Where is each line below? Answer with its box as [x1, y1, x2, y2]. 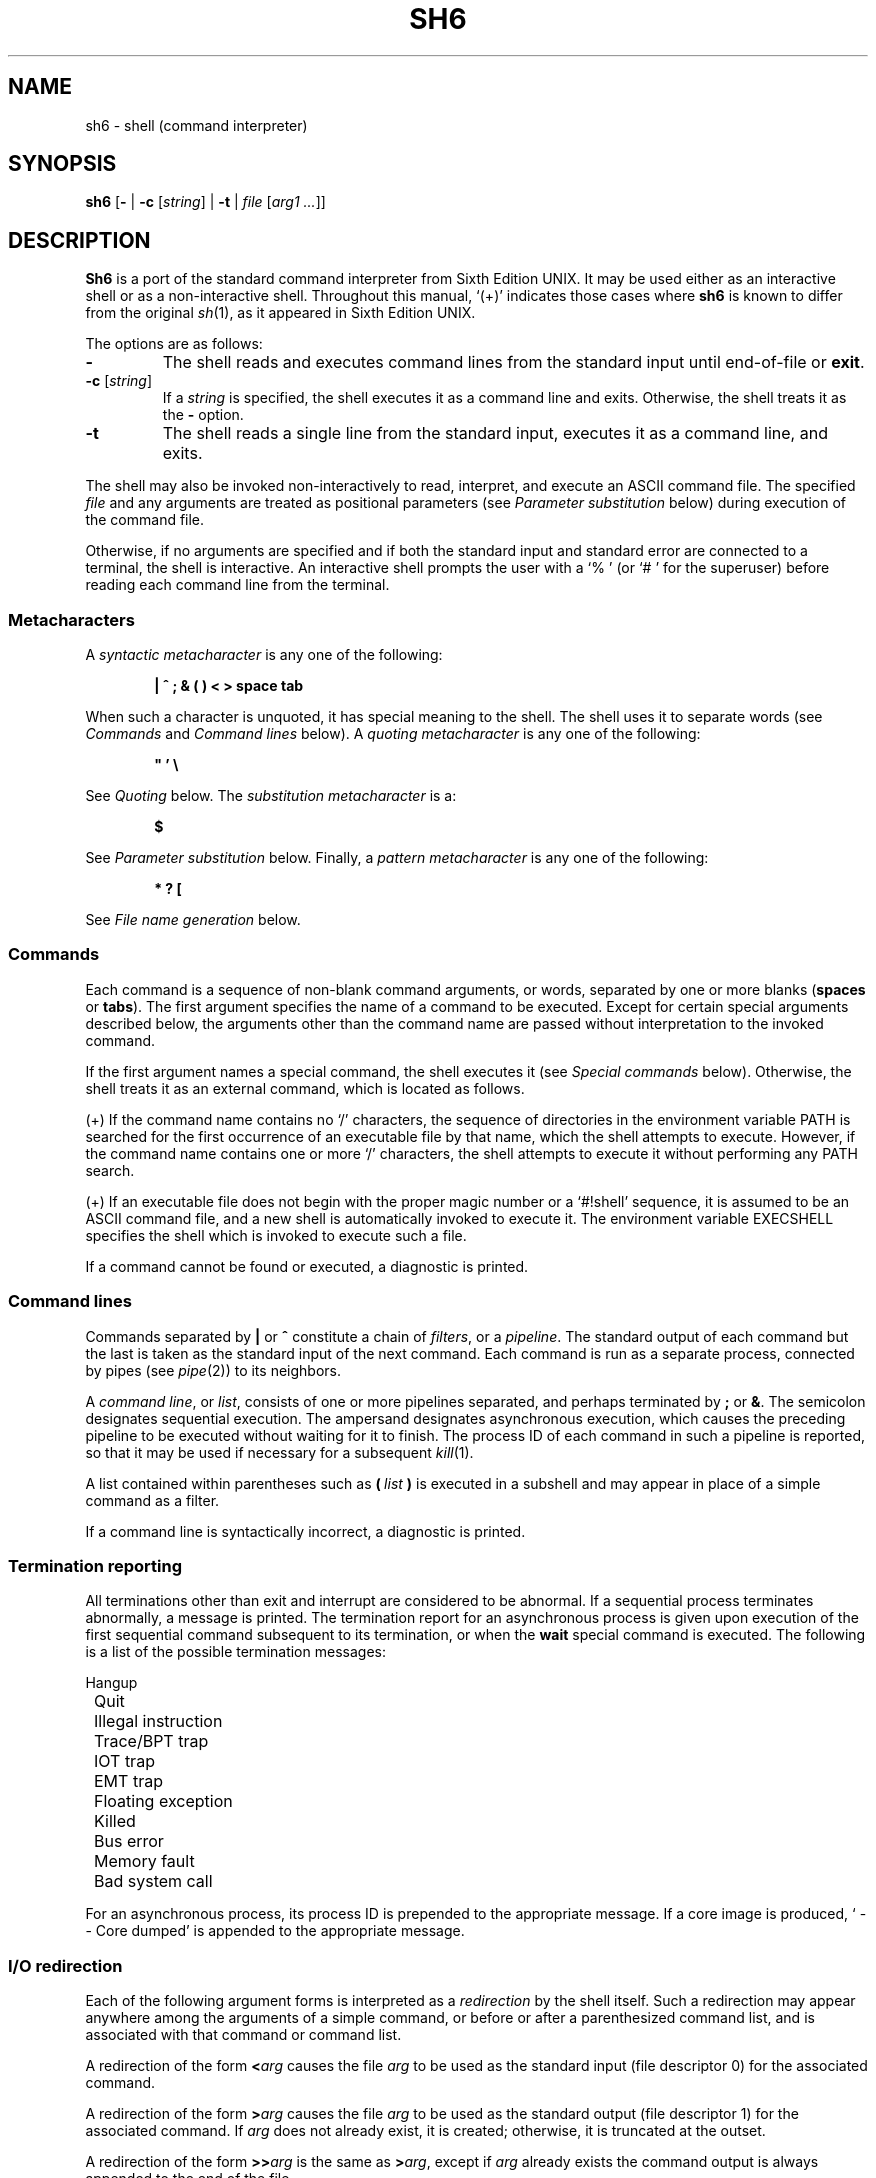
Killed [94, 1811, 136, 1832]
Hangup [85, 1674, 138, 1692]
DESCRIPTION [8, 227, 151, 253]
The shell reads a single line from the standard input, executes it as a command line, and [162, 423, 828, 444]
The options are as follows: [85, 335, 263, 353]
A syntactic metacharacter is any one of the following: [85, 646, 443, 664]
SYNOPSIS [8, 151, 117, 177]
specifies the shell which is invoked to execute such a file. [85, 1226, 467, 1244]
